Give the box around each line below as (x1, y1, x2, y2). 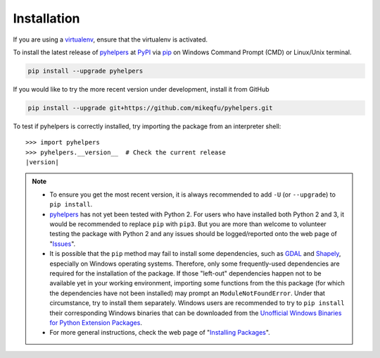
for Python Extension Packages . (49, 318, 142, 327)
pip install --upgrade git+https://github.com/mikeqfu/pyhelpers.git (27, 104, 273, 112)
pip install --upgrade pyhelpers (27, 67, 144, 75)
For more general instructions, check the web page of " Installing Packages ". (49, 328, 270, 337)
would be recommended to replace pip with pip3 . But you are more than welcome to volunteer (49, 220, 327, 228)
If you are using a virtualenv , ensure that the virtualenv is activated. (13, 35, 208, 44)
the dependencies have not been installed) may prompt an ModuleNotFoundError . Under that (49, 289, 325, 297)
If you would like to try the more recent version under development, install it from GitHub (13, 85, 270, 93)
